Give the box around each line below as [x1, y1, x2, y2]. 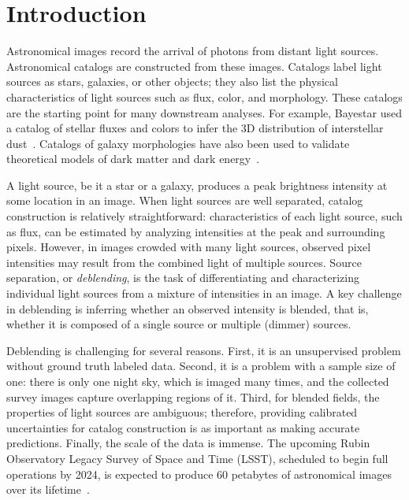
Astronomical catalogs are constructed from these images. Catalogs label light [6, 57, 382, 74]
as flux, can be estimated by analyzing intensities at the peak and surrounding [6, 223, 385, 239]
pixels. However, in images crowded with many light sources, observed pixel [6, 239, 371, 255]
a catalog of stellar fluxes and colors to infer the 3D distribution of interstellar [6, 120, 384, 136]
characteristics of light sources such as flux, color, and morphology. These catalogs [6, 88, 403, 105]
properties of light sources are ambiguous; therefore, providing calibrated [6, 404, 358, 420]
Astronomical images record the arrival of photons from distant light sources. [6, 43, 379, 59]
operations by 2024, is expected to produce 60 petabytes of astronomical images [6, 465, 392, 482]
